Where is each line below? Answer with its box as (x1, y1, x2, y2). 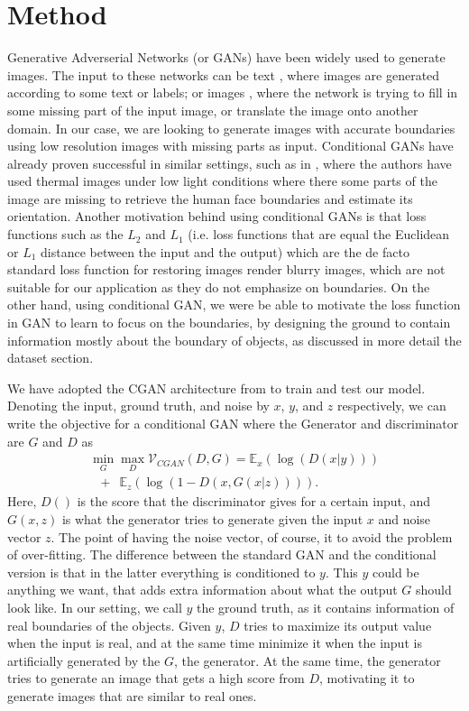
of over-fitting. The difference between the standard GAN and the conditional (7, 545, 437, 564)
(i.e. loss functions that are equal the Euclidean (188, 225, 450, 244)
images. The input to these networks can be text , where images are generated (7, 65, 440, 84)
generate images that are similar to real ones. (7, 687, 257, 705)
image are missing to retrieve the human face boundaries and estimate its (7, 189, 413, 208)
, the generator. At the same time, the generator (173, 651, 441, 669)
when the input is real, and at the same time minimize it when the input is (7, 633, 422, 652)
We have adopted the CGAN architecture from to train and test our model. (7, 378, 426, 397)
